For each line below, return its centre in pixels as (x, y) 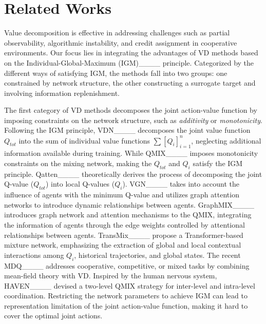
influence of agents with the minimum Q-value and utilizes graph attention (122, 195)
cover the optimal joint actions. (53, 316)
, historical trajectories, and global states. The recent (157, 255)
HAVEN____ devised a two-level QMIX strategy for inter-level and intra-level (130, 285)
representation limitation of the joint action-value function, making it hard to (126, 305)
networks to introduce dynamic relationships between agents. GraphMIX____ (129, 204)
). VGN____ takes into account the (181, 184)
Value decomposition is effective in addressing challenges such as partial (117, 33)
